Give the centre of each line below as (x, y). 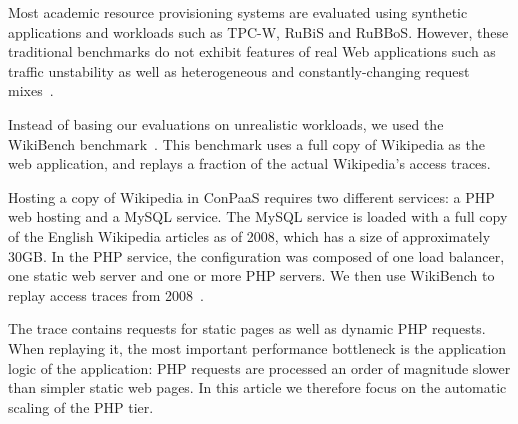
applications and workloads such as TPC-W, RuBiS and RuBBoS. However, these (258, 31)
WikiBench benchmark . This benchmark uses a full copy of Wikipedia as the (246, 143)
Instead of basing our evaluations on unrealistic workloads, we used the (226, 123)
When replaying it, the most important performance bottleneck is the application (257, 347)
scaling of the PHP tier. (81, 406)
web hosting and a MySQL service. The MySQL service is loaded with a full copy (258, 216)
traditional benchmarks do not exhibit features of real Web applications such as (252, 51)
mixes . (31, 90)
